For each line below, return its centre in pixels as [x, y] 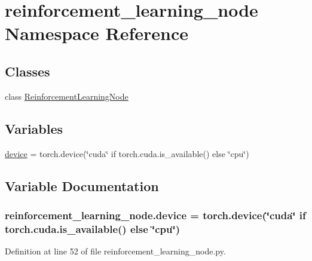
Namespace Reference [97, 33]
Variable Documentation [82, 185]
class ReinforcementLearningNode [67, 96]
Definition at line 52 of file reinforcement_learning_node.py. [115, 251]
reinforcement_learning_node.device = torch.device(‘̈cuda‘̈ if [155, 215]
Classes [27, 71]
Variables [34, 128]
